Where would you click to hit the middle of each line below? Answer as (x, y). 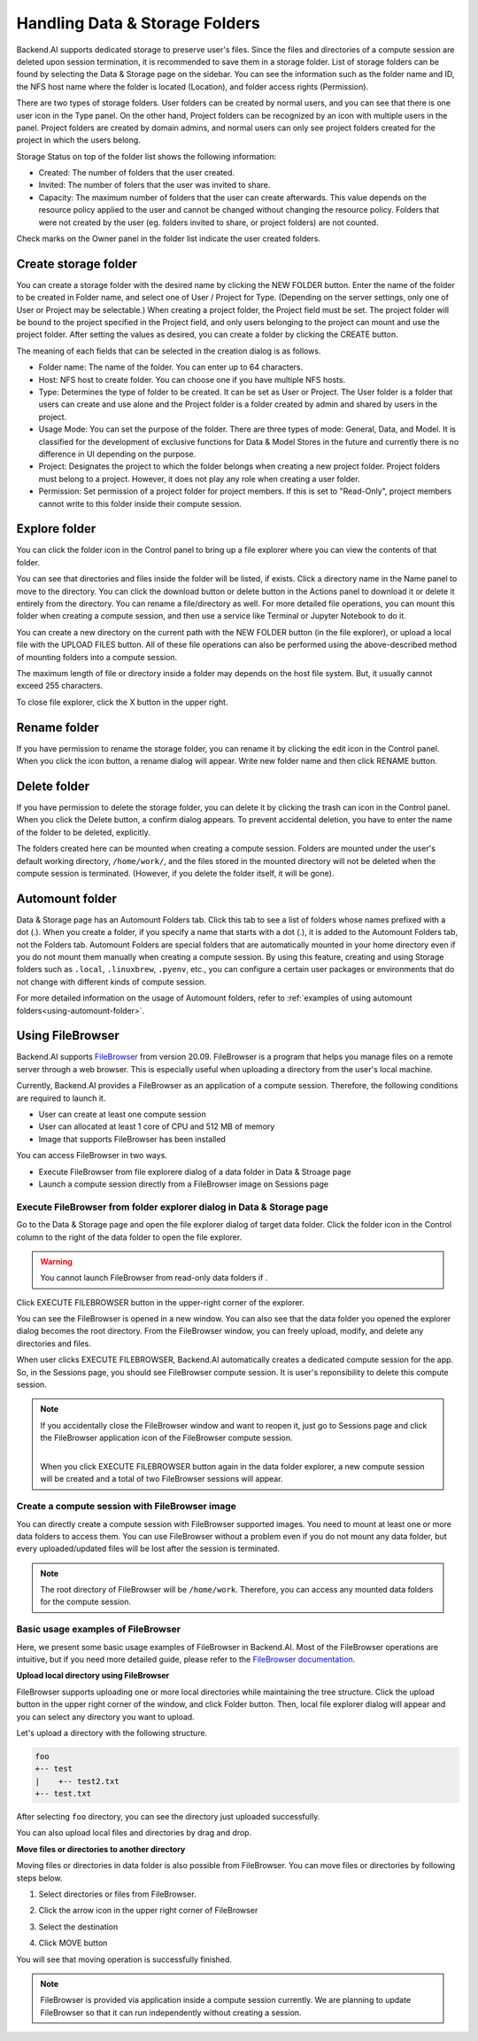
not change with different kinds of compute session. (112, 982)
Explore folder (56, 529)
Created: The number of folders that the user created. (136, 173)
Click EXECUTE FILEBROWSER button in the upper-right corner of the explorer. (160, 1302)
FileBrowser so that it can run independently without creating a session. (171, 2013)
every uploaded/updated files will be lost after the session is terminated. (148, 1549)
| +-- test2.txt (77, 1781)
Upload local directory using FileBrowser (93, 1676)
